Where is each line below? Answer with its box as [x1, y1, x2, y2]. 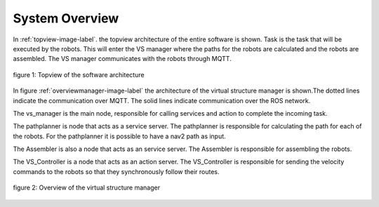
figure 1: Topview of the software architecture [13, 70, 145, 79]
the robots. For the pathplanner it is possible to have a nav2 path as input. [13, 132, 226, 140]
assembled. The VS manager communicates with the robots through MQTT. [13, 55, 232, 63]
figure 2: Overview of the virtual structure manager [13, 183, 161, 192]
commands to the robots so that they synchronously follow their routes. [13, 167, 220, 175]
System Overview [13, 11, 119, 26]
